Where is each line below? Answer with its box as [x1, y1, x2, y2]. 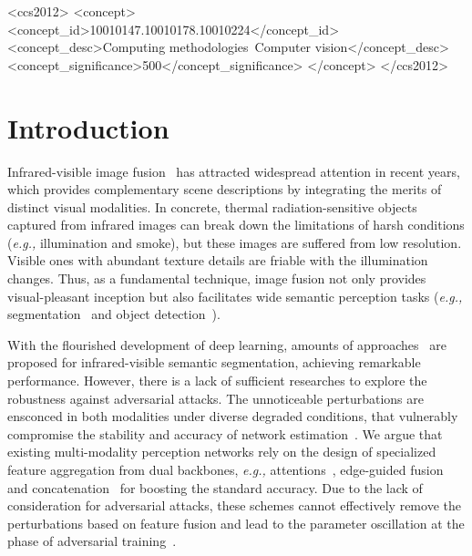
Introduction [7, 108, 169, 146]
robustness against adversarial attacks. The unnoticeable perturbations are [7, 388, 424, 407]
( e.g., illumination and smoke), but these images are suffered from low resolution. [7, 232, 462, 252]
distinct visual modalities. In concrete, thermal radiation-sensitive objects [7, 197, 417, 216]
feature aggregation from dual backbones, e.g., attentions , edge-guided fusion [7, 460, 444, 479]
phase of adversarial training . [7, 531, 177, 551]
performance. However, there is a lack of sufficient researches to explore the [7, 371, 427, 390]
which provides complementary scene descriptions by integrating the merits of [7, 180, 442, 199]
